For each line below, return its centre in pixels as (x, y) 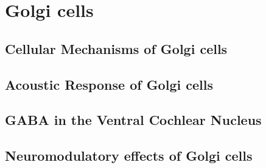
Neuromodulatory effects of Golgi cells (129, 156)
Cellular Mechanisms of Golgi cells (116, 48)
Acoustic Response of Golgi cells (109, 84)
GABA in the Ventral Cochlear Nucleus (133, 120)
